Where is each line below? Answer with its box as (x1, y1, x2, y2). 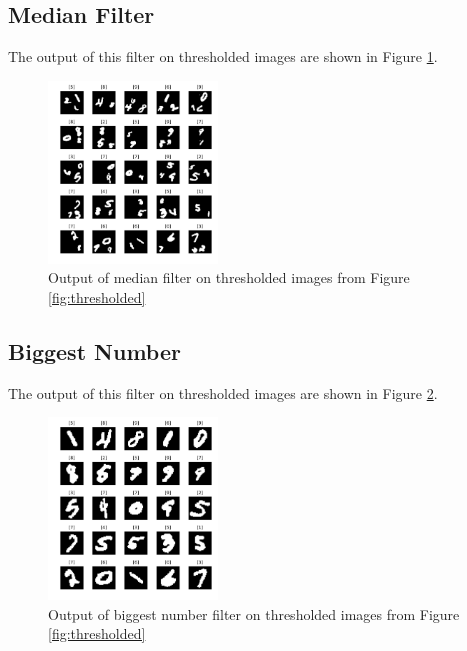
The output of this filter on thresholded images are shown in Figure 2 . (8, 382, 438, 403)
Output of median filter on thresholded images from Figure (48, 267, 410, 288)
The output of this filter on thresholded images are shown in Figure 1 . (8, 46, 438, 67)
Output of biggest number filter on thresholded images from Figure (48, 603, 460, 624)
